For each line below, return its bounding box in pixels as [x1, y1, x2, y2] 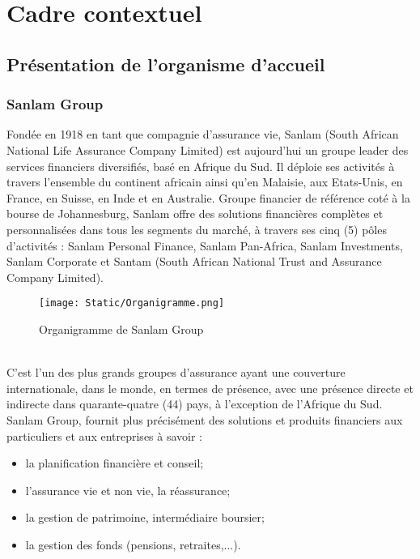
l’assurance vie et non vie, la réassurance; [25, 481, 231, 498]
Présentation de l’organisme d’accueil [6, 51, 325, 76]
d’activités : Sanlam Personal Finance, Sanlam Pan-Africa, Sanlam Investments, [6, 237, 403, 254]
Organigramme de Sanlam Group [39, 320, 204, 337]
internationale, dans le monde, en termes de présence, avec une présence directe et [6, 379, 414, 396]
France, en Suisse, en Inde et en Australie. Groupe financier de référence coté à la [6, 189, 410, 206]
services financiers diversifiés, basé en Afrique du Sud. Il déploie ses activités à [6, 157, 395, 174]
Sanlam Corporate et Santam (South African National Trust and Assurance [6, 253, 382, 270]
